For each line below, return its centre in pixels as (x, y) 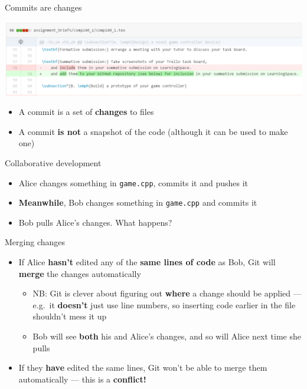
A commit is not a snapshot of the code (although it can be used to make (153, 131)
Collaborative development (53, 162)
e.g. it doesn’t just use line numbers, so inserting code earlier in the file (164, 304)
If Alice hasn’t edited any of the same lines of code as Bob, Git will (147, 262)
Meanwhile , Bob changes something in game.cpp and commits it (138, 202)
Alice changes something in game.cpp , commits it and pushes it (133, 182)
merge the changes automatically (80, 273)
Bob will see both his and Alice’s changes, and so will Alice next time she (167, 336)
